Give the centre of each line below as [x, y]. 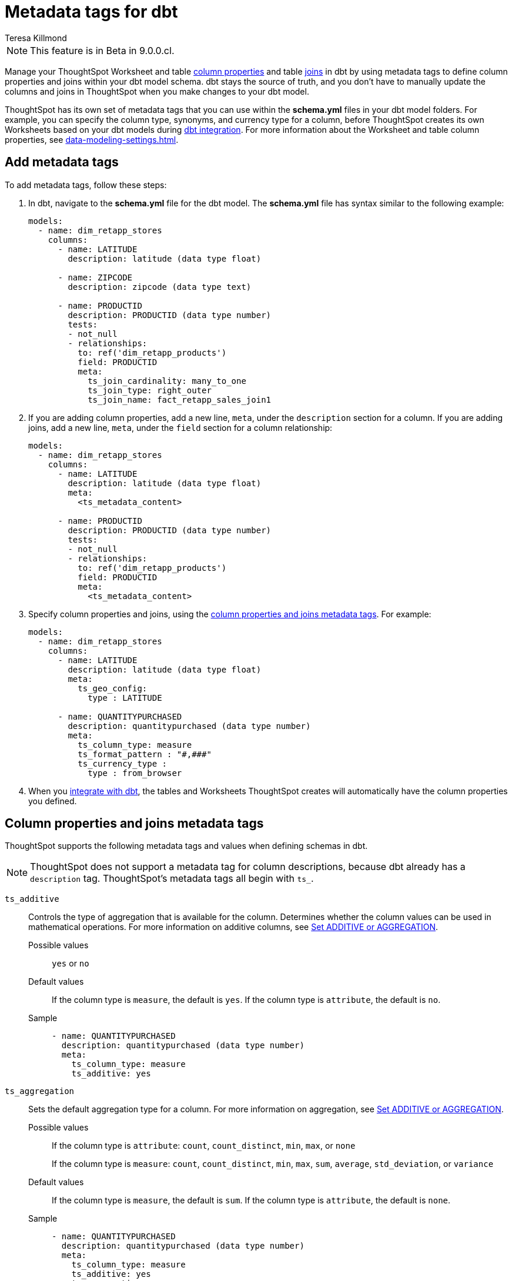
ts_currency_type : [123, 763]
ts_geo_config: [113, 688]
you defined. [53, 801]
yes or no [71, 964]
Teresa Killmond [36, 38]
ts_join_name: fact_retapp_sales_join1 [180, 399]
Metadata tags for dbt [91, 12]
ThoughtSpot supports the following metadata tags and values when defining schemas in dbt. [186, 846]
